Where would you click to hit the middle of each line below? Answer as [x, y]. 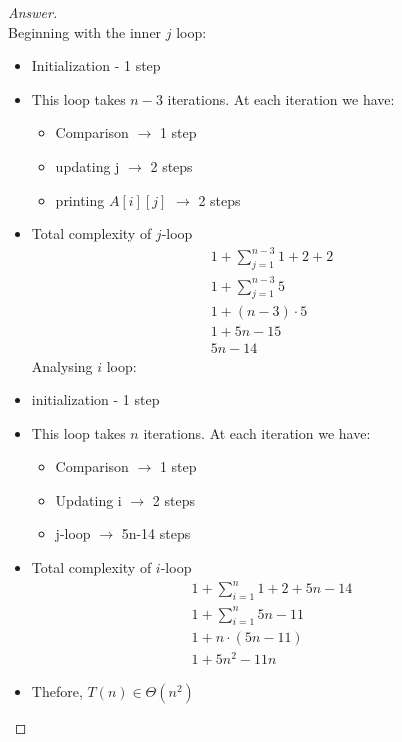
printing [80, 199]
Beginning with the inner [85, 31]
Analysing [62, 365]
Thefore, [57, 691]
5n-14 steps [156, 533]
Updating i [88, 499]
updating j [87, 165]
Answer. [33, 12]
